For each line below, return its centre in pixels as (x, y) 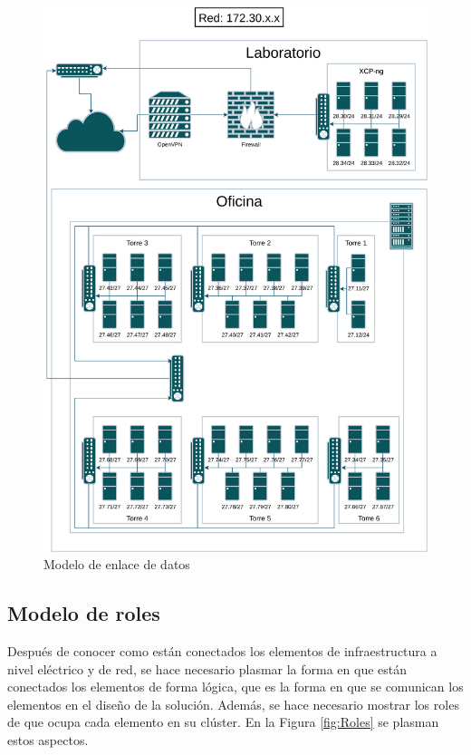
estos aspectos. (48, 739)
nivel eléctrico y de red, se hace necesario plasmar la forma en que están (207, 668)
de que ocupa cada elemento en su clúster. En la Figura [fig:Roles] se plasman (223, 722)
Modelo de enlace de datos (117, 564)
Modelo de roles (84, 613)
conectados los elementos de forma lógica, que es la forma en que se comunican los (235, 687)
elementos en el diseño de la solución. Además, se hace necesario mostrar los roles (233, 704)
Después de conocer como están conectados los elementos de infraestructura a (222, 650)
